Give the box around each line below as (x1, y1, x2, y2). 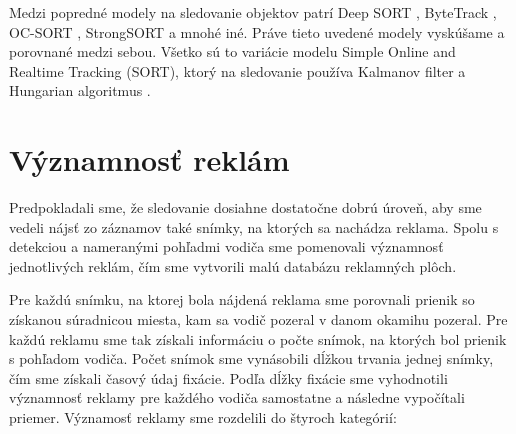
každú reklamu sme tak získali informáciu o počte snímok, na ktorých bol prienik (9, 328, 507, 349)
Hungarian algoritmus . (9, 80, 151, 101)
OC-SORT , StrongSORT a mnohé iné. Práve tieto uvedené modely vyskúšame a (9, 21, 505, 42)
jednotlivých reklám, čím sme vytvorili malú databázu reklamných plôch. (9, 255, 457, 276)
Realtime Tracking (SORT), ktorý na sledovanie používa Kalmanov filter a (9, 60, 466, 81)
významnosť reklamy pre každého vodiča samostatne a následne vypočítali (9, 387, 465, 408)
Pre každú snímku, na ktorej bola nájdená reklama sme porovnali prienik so (9, 289, 475, 310)
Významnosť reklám (9, 139, 290, 180)
